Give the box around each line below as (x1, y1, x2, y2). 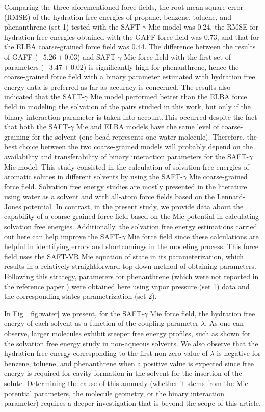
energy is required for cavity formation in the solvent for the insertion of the (4, 368, 242, 378)
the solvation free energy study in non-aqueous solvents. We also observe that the (4, 338, 258, 348)
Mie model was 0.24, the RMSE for (148, 21, 258, 32)
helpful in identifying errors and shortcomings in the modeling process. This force (4, 241, 258, 252)
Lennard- (217, 191, 246, 202)
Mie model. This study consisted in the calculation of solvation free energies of (4, 161, 249, 172)
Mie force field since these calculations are (127, 231, 259, 241)
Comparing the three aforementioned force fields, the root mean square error (4, 2, 244, 12)
